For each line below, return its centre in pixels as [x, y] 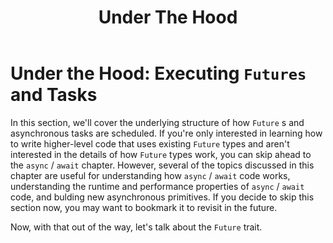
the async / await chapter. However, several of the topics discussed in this [162, 165]
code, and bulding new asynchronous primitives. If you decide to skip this [162, 197]
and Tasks [54, 95]
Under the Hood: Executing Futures [158, 73]
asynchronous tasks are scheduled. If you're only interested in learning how [166, 133]
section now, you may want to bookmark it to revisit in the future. [144, 207]
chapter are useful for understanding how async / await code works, [150, 175]
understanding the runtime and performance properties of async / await [157, 186]
